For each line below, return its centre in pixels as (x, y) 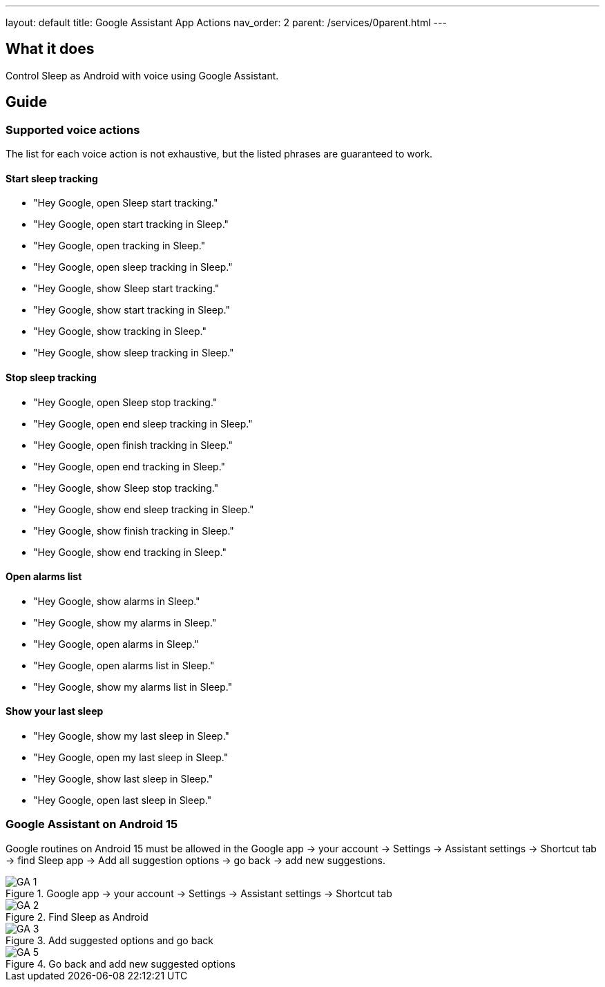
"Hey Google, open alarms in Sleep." (116, 644)
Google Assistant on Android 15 (92, 824)
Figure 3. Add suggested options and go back (109, 940)
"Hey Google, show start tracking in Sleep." (132, 310)
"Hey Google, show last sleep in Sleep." (123, 778)
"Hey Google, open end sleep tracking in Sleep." (143, 423)
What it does (50, 49)
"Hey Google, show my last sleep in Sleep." (132, 736)
